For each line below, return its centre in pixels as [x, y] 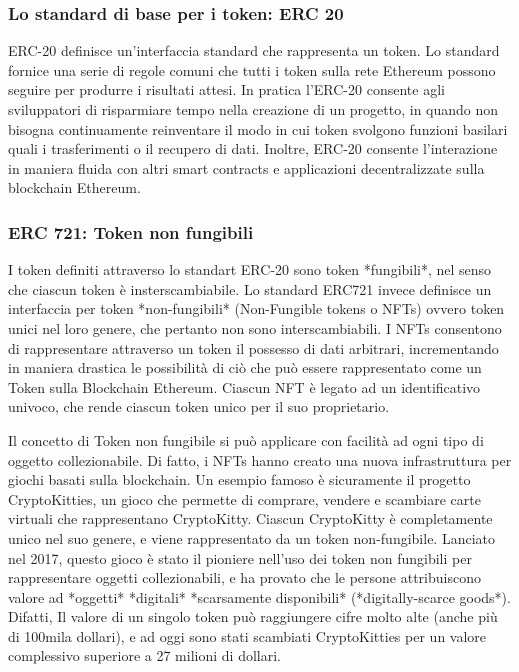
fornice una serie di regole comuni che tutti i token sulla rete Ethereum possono [252, 69]
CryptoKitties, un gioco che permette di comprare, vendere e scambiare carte [244, 498]
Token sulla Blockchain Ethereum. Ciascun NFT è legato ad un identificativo [244, 386]
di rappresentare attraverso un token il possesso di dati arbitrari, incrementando [253, 347]
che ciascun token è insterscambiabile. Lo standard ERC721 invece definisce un [250, 288]
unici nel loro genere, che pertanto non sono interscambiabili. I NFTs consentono [255, 327]
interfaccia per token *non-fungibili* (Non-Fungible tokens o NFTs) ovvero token [256, 308]
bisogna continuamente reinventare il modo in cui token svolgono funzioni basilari [258, 128]
